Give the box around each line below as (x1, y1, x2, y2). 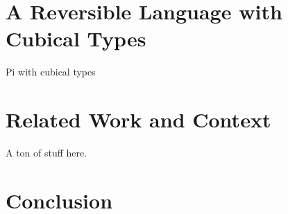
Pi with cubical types (6, 64, 96, 79)
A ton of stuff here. (6, 145, 87, 160)
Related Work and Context (6, 105, 271, 134)
